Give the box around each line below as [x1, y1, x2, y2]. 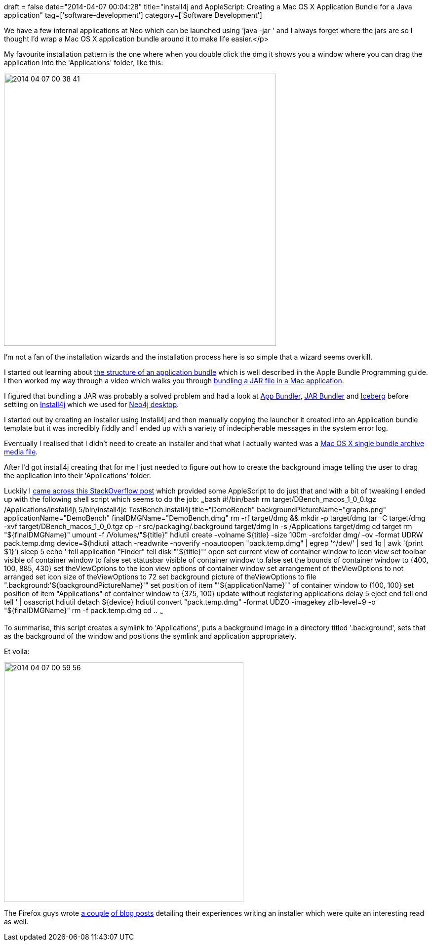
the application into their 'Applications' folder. [4, 471, 151, 480]
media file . [4, 448, 38, 456]
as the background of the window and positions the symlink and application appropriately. [4, 631, 297, 640]
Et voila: [4, 647, 30, 656]
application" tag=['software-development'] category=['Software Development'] [4, 11, 262, 19]
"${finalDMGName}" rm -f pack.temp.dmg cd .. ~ [4, 606, 163, 616]
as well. [4, 917, 29, 926]
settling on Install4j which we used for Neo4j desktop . [4, 400, 179, 409]
